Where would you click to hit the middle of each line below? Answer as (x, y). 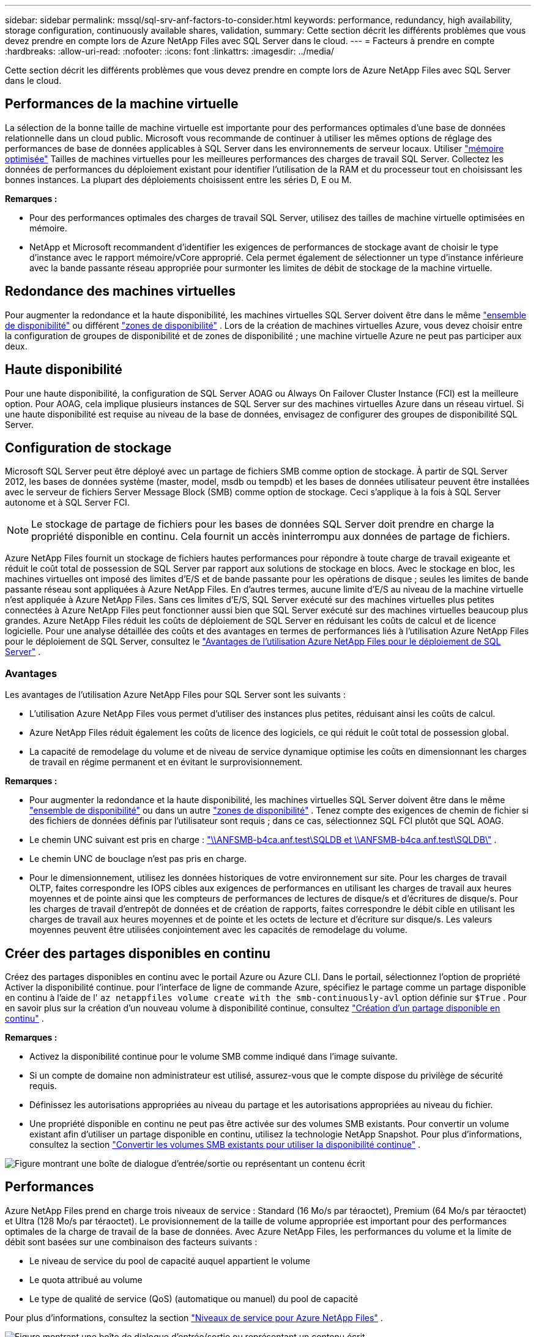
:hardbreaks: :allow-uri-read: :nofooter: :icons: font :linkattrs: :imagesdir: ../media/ (169, 51)
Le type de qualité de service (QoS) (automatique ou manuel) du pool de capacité (194, 1298)
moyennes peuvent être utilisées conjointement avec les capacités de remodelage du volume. (218, 930)
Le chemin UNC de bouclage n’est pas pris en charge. (138, 859)
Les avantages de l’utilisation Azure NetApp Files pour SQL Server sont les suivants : (175, 695)
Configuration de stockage (88, 448)
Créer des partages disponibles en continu (138, 953)
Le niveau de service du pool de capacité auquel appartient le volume (170, 1260)
